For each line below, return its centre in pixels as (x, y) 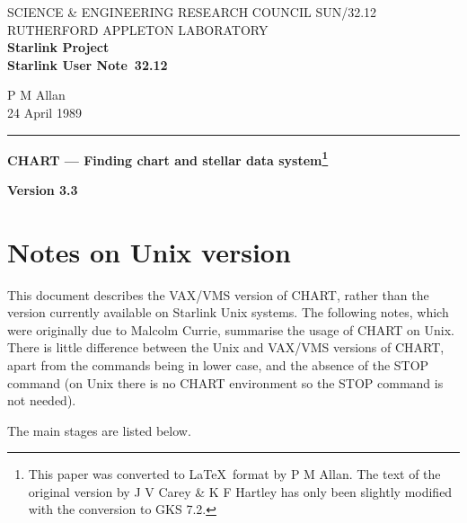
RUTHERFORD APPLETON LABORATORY (138, 29)
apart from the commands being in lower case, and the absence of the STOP (218, 364)
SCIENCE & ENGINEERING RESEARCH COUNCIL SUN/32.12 (192, 12)
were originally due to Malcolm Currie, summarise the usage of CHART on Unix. (231, 329)
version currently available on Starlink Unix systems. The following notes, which (228, 312)
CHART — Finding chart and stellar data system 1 (168, 158)
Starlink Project (58, 47)
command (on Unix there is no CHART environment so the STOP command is (225, 382)
